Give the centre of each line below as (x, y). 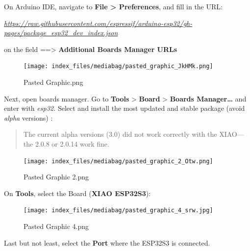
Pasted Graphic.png (53, 82)
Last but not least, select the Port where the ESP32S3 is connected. (107, 242)
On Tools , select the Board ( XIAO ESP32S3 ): (77, 193)
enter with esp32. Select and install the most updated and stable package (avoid (125, 108)
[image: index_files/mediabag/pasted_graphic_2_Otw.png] (118, 161)
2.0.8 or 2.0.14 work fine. (72, 144)
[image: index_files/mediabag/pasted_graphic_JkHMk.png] (118, 66)
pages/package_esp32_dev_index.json (61, 33)
